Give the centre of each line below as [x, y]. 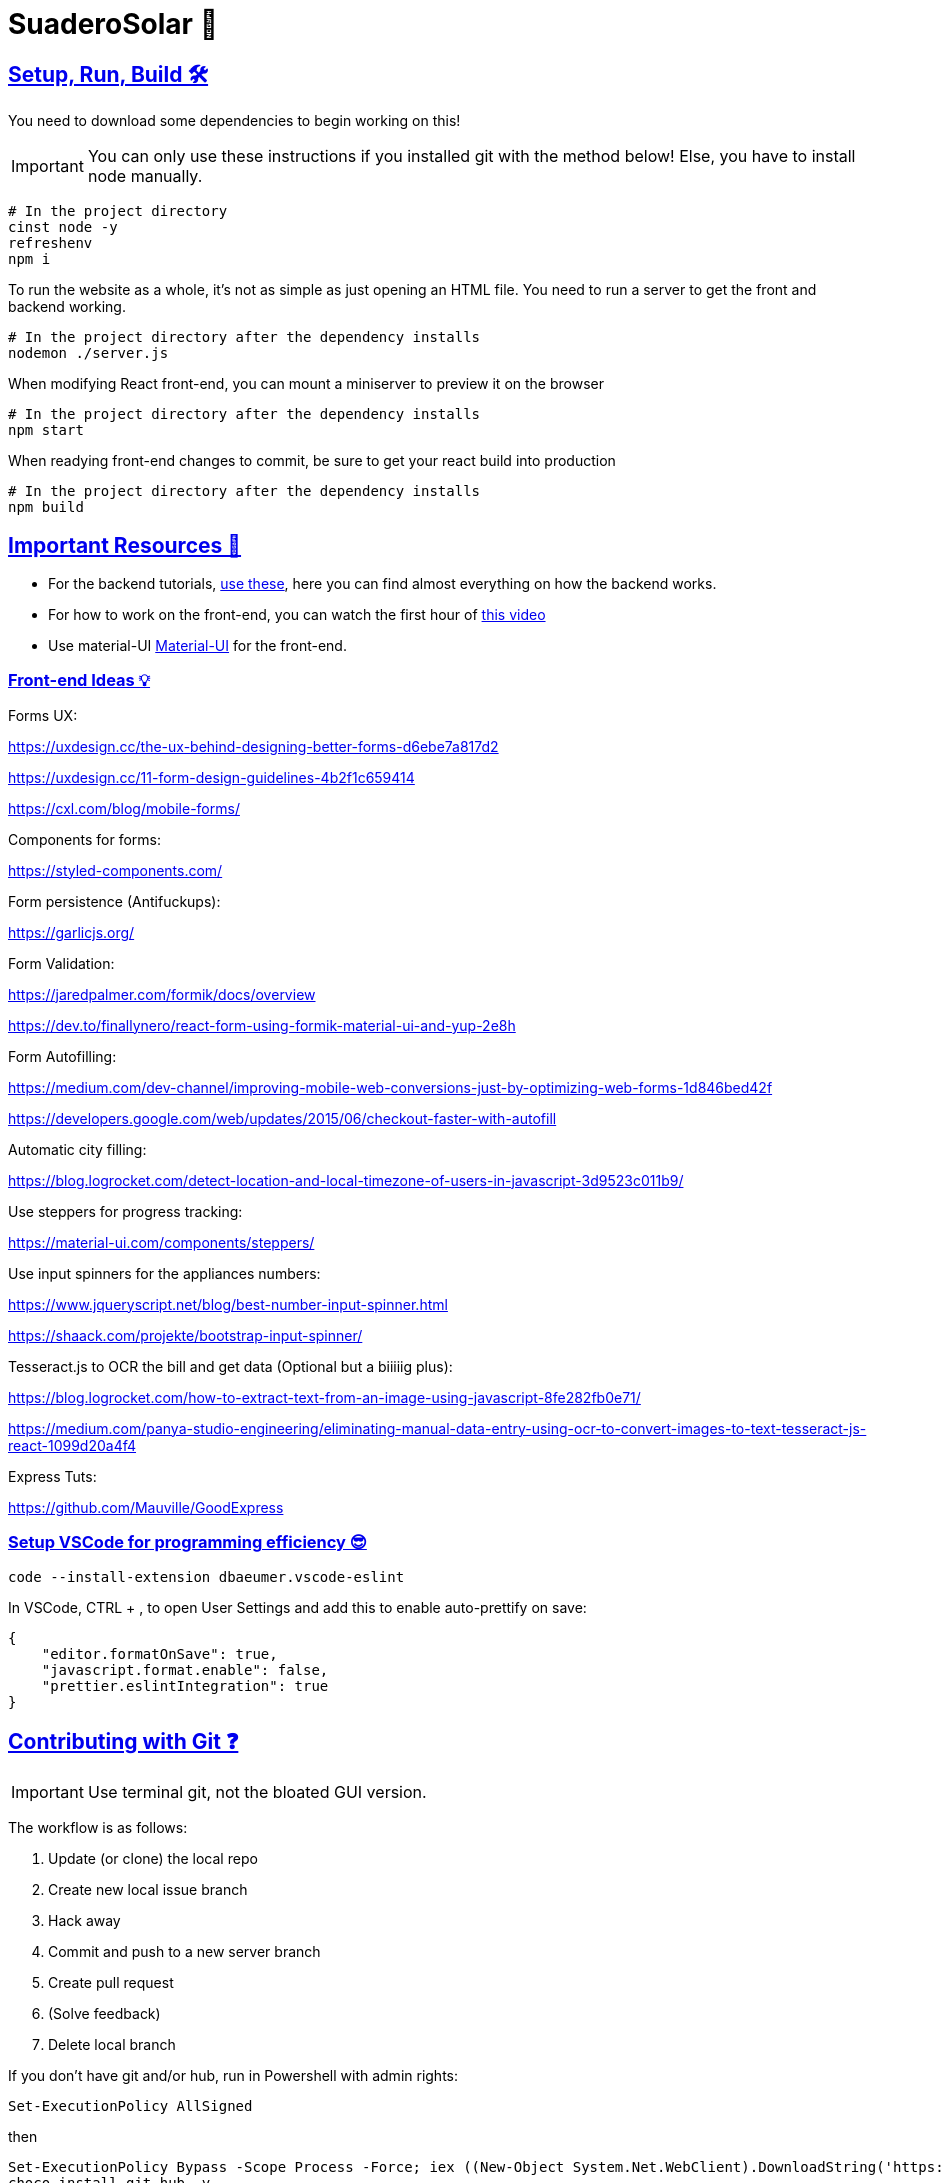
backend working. [67, 307]
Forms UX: [43, 715]
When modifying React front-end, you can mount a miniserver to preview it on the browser [306, 384]
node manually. [145, 176]
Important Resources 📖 [125, 545]
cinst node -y [63, 227]
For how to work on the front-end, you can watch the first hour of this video [297, 615]
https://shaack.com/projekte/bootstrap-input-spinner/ [185, 1335]
